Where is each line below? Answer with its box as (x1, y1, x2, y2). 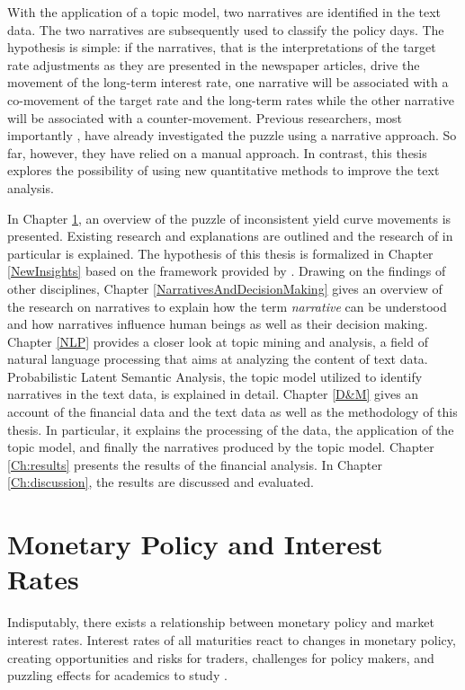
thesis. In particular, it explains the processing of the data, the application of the (7, 420, 454, 438)
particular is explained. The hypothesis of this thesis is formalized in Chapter (7, 243, 434, 262)
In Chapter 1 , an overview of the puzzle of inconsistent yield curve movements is (7, 208, 452, 227)
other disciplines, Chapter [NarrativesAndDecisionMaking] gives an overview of (7, 279, 443, 297)
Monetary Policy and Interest (7, 526, 383, 562)
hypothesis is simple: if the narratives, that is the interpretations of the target (7, 38, 436, 57)
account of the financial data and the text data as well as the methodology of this (7, 402, 458, 421)
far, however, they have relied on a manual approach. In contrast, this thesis (7, 143, 427, 162)
